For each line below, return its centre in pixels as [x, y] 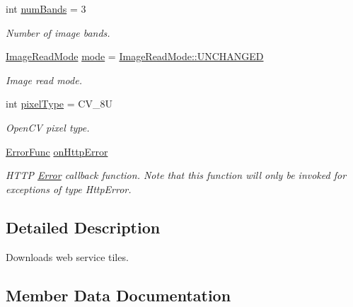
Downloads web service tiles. [67, 256]
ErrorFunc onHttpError [57, 151]
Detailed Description [83, 227]
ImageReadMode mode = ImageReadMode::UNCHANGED [135, 56]
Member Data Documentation [118, 295]
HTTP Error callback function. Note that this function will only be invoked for [176, 175]
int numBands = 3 [46, 8]
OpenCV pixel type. [48, 127]
